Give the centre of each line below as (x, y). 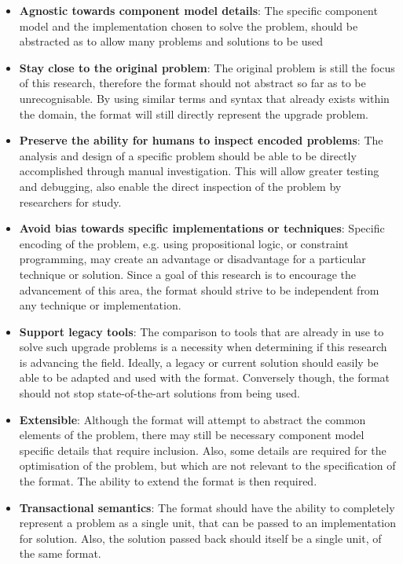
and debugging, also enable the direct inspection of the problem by (180, 186)
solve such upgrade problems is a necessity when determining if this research (203, 347)
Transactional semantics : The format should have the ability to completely (207, 507)
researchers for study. (70, 201)
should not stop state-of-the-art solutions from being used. (159, 393)
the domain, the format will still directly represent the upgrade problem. (194, 114)
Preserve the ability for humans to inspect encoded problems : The (201, 140)
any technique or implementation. (100, 305)
